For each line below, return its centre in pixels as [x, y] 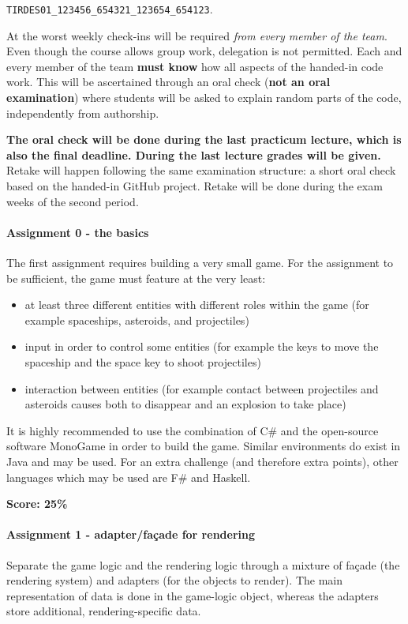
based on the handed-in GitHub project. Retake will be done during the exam [195, 186]
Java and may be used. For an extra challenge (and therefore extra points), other [202, 461]
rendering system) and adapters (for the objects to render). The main [174, 580]
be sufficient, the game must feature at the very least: [136, 278]
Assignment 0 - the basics [78, 232]
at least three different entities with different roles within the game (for [197, 304]
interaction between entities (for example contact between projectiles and [202, 388]
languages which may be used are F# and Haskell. [129, 477]
